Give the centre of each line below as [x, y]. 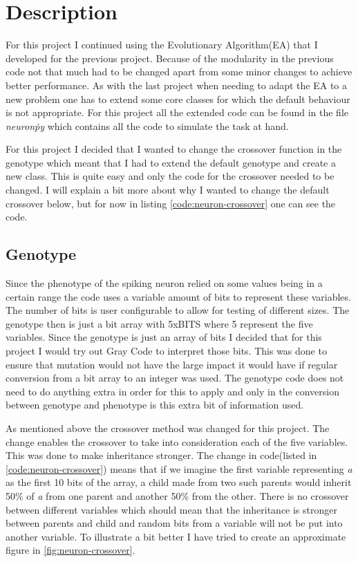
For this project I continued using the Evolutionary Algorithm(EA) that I [162, 45]
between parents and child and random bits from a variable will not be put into [174, 523]
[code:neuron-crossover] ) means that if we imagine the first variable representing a [179, 468]
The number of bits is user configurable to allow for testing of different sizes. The [178, 310]
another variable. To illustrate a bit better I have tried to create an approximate [176, 536]
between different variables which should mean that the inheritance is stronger [171, 509]
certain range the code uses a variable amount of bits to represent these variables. [178, 296]
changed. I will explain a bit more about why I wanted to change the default [168, 190]
